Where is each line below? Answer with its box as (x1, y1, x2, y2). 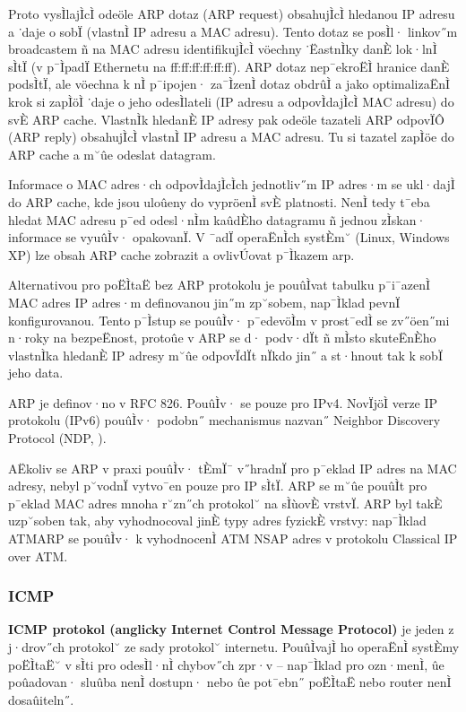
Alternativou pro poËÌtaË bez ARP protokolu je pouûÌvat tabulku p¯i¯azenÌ (8, 275, 431, 294)
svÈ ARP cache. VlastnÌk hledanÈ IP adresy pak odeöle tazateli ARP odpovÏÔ (8, 109, 444, 128)
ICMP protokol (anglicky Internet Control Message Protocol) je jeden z (8, 620, 454, 638)
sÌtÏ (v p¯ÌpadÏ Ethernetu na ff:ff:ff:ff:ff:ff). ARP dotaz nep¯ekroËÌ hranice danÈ (8, 56, 450, 75)
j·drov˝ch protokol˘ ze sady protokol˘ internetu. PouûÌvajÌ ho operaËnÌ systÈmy (8, 638, 460, 656)
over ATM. (8, 546, 68, 565)
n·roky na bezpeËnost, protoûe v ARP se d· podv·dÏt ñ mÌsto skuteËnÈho (8, 328, 436, 347)
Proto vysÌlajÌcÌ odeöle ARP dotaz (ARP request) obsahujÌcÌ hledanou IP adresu (8, 4, 455, 22)
